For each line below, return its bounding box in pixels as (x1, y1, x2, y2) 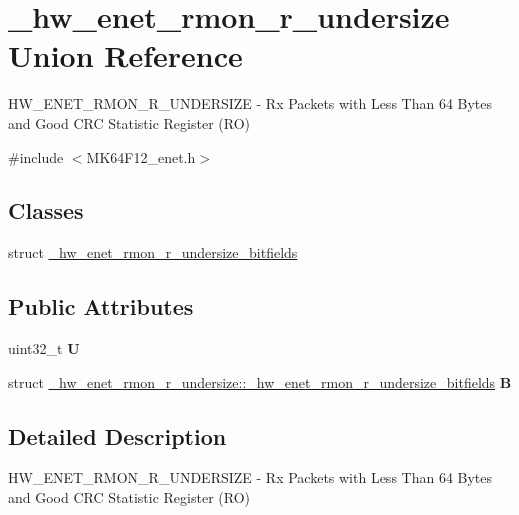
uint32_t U (8, 338, 80, 359)
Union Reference (8, 35, 243, 76)
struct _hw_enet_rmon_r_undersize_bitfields (8, 242, 298, 263)
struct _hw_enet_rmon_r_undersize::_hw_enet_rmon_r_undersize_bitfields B (8, 371, 512, 392)
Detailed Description (8, 420, 227, 451)
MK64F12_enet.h (86, 146, 196, 167)
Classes (8, 195, 84, 226)
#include (8, 146, 64, 167)
